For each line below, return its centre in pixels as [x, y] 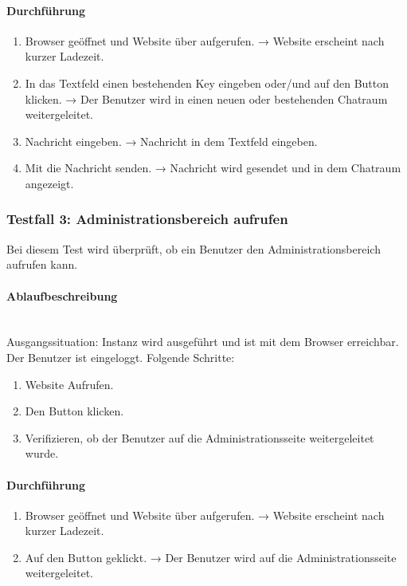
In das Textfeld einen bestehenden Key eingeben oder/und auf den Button [207, 83]
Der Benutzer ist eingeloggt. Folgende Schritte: [121, 357]
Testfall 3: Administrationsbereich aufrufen [147, 219]
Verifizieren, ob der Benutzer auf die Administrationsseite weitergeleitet [200, 437]
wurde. [42, 453]
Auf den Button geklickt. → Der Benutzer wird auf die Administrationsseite [211, 557]
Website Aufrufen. [69, 384]
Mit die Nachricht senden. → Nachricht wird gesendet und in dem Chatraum [213, 168]
